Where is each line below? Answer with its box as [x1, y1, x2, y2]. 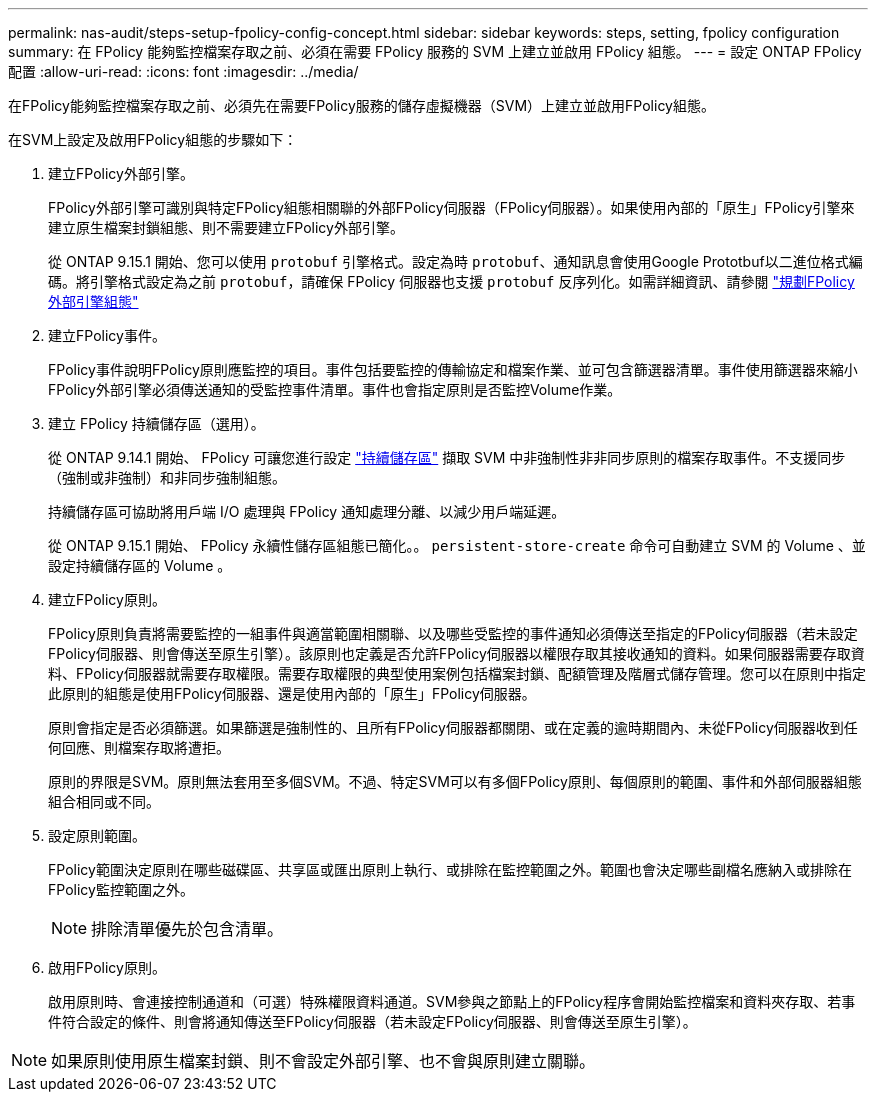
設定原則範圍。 [48, 827, 146, 844]
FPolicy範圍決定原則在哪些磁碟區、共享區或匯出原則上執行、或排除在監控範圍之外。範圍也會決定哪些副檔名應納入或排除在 [48, 861, 852, 878]
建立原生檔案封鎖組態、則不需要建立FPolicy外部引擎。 [48, 219, 404, 236]
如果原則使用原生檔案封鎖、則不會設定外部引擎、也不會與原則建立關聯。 [51, 1051, 596, 1071]
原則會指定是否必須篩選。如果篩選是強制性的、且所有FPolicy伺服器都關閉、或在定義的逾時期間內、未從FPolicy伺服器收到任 [48, 719, 858, 736]
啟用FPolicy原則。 [48, 959, 166, 976]
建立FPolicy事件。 [48, 327, 166, 344]
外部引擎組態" [48, 293, 139, 310]
